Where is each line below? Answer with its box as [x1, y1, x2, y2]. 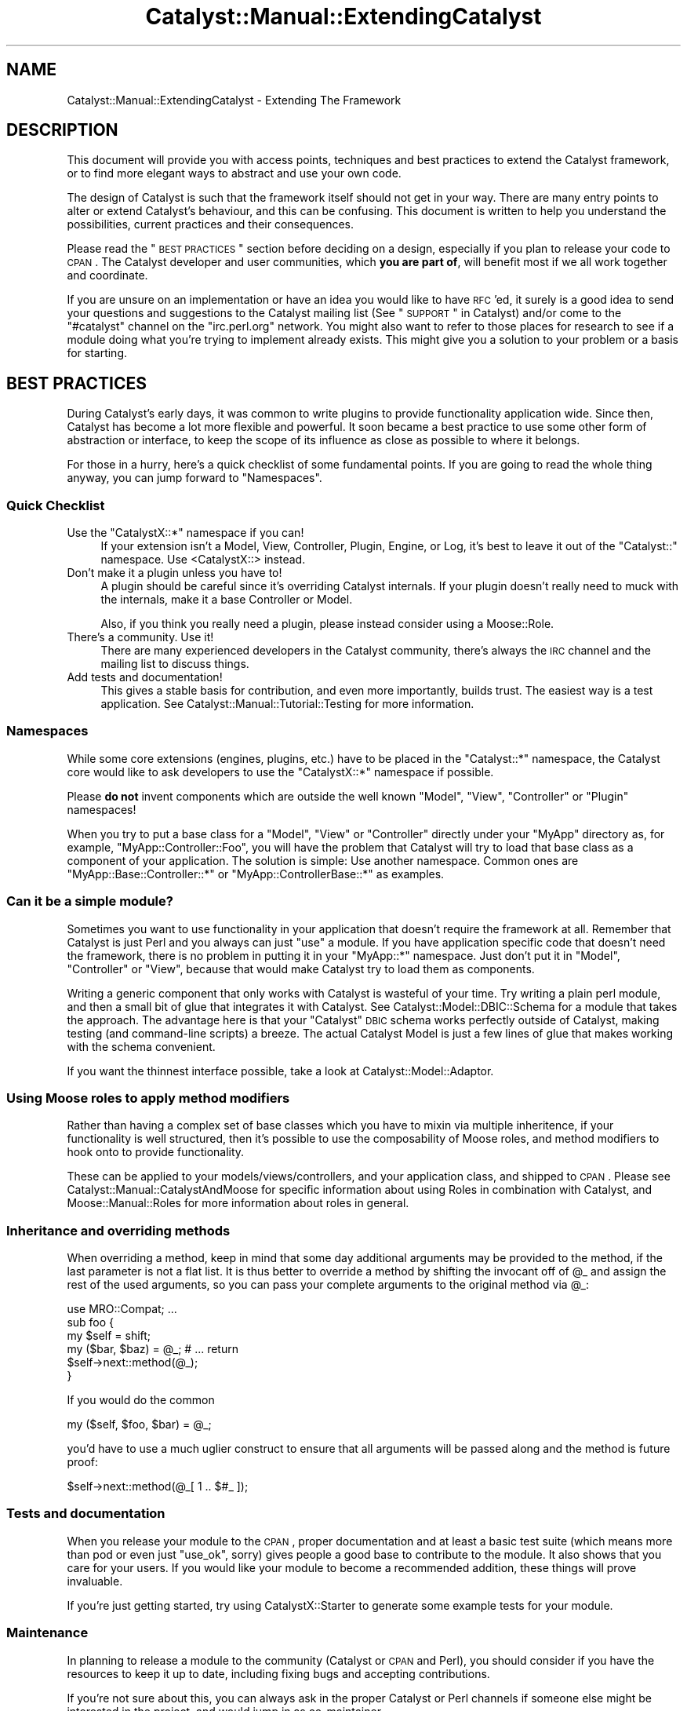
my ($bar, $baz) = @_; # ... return [67, 1342, 238, 1356]
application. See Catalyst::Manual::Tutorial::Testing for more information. [100, 697, 474, 711]
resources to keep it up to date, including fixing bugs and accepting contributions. [67, 1666, 490, 1680]
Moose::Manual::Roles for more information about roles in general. [67, 1196, 409, 1210]
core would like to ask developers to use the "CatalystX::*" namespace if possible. [67, 764, 494, 779]
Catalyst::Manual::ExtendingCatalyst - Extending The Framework [67, 93, 402, 107]
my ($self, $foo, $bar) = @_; [67, 1417, 212, 1432]
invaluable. [67, 1574, 123, 1588]
